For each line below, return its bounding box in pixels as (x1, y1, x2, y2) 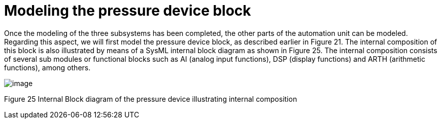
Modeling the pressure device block (4, 2, 251, 19)
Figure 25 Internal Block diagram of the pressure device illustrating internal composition (4, 94, 297, 103)
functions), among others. (4, 63, 91, 72)
